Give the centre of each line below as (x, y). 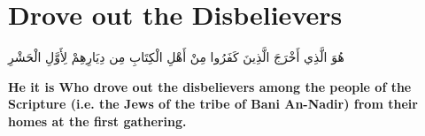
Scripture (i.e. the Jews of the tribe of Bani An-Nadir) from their (213, 104)
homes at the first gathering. (97, 121)
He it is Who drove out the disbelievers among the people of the (210, 86)
